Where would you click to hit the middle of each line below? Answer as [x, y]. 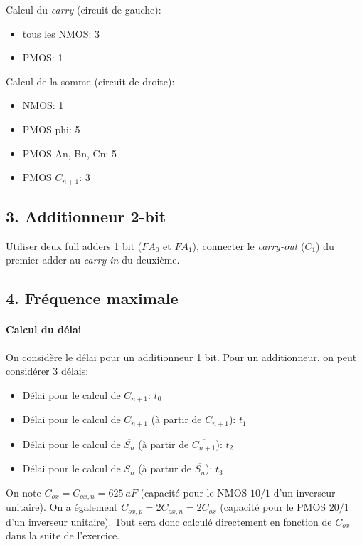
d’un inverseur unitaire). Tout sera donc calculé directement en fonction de [169, 521]
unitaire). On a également [62, 507]
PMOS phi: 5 [51, 129]
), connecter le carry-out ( [249, 245]
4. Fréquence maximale [92, 298]
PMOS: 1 [43, 57]
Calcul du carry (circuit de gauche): [84, 9]
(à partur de [165, 468]
